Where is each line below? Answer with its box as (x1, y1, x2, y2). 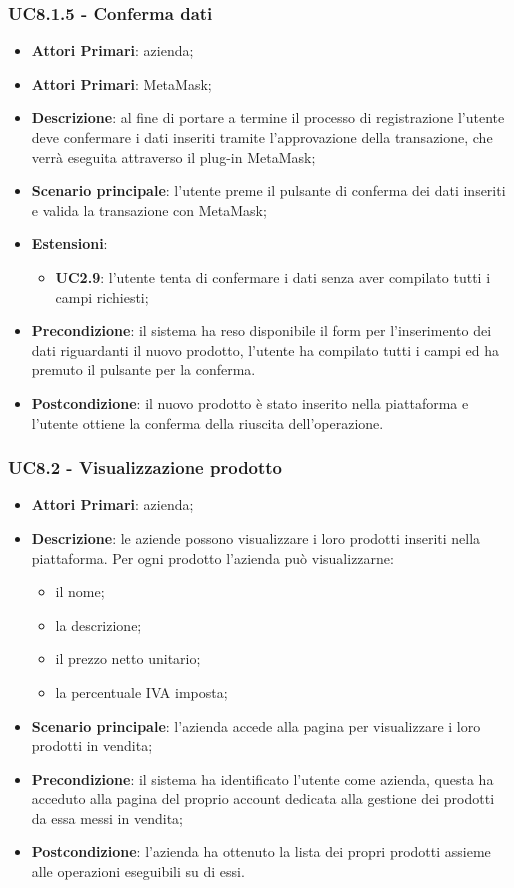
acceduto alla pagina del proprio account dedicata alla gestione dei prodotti (31, 788, 495, 809)
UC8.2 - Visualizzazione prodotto (8, 455, 283, 480)
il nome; (55, 581, 105, 602)
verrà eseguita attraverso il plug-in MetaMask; (31, 146, 316, 167)
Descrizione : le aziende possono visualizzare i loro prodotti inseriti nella (31, 527, 481, 548)
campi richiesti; (55, 286, 149, 307)
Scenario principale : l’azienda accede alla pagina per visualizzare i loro (31, 715, 481, 736)
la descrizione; (55, 614, 142, 635)
